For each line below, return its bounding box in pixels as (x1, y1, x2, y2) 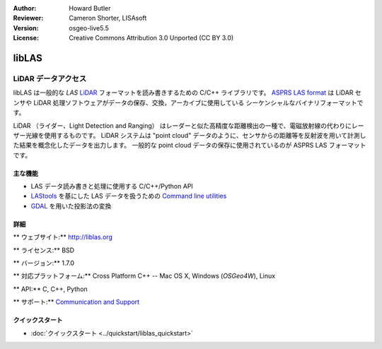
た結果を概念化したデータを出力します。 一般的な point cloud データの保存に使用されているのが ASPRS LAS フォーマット (13, 141, 366, 150)
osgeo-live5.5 (69, 23, 109, 32)
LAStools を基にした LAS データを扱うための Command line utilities (30, 191, 227, 201)
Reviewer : (13, 14, 44, 23)
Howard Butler (69, 4, 111, 12)
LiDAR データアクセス (13, 73, 87, 83)
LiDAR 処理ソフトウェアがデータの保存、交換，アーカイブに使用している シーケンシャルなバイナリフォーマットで (33, 98, 364, 107)
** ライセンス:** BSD (13, 246, 74, 254)
